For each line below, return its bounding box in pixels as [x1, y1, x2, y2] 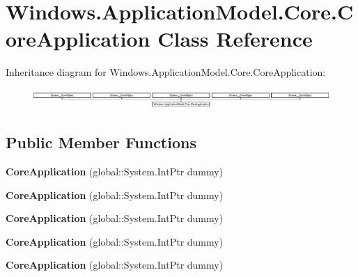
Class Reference [157, 24, 313, 53]
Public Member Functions [6, 132, 196, 153]
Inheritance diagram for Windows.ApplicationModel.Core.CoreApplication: [6, 65, 326, 79]
